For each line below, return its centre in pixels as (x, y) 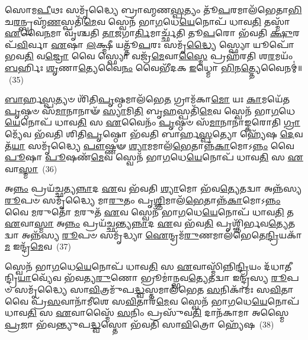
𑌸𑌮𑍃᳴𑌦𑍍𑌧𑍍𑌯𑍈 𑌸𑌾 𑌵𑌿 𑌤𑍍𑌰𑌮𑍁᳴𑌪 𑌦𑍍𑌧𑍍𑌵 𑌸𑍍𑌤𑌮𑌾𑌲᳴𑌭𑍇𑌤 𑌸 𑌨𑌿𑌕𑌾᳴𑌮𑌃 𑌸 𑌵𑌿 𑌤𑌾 (154, 289)
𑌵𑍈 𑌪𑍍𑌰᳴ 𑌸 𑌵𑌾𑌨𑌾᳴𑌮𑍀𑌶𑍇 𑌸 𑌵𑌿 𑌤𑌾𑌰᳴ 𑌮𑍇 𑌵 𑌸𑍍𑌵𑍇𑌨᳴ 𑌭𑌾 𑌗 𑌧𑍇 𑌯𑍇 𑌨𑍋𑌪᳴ (152, 301)
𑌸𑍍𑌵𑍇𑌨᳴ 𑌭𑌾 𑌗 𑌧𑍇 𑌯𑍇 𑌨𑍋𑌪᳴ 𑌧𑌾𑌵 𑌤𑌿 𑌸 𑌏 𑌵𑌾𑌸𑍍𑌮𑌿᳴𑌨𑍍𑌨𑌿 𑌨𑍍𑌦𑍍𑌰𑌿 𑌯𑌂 (133, 266)
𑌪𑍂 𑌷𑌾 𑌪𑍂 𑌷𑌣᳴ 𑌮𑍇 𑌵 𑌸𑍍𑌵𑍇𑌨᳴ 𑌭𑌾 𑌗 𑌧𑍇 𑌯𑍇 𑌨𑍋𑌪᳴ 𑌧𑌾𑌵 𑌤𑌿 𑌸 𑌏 (154, 157)
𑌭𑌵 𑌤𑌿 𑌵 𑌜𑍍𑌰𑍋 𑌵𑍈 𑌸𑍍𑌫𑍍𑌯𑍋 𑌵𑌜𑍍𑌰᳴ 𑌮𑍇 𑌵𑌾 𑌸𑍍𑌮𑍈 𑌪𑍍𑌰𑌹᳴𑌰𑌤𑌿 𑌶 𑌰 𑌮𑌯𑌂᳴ (149, 56)
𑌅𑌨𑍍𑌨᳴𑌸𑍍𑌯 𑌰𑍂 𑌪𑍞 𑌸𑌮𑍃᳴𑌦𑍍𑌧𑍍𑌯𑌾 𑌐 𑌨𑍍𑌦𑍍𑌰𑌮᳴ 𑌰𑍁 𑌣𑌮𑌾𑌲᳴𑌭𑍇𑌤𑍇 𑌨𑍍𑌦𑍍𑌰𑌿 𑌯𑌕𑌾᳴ (162, 234)
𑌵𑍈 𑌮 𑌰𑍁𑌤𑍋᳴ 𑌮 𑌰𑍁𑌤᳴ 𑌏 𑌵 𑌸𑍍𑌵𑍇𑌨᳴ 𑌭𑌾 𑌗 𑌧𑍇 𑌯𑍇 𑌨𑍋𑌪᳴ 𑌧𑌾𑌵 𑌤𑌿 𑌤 (149, 211)
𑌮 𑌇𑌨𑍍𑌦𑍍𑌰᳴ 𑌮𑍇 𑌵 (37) (38, 246)
